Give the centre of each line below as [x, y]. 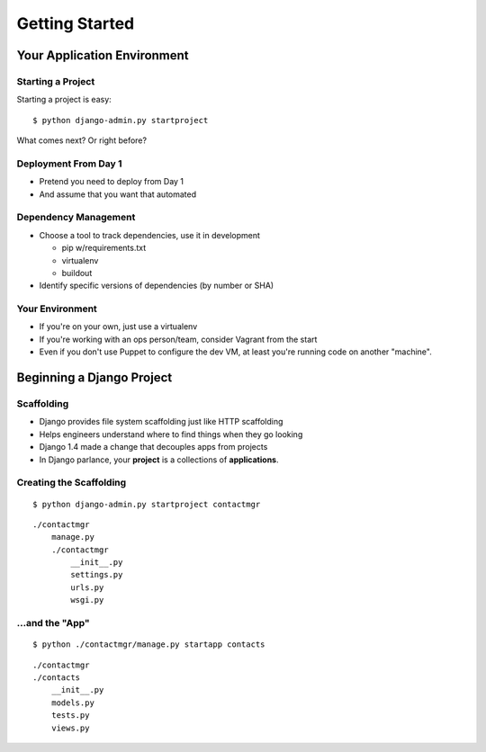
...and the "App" [53, 623]
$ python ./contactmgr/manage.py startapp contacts [149, 645]
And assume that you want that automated [118, 194]
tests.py [70, 716]
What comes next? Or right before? [82, 140]
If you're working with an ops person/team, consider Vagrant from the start [178, 339]
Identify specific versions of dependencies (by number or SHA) [157, 286]
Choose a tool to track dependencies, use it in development [150, 235]
